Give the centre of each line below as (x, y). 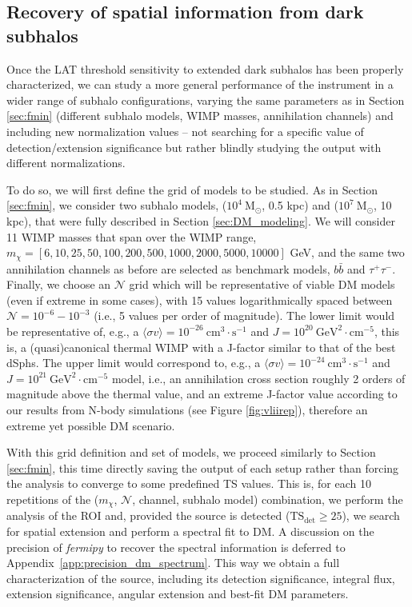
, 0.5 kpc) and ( (300, 205)
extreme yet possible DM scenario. (91, 425)
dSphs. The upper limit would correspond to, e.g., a (134, 363)
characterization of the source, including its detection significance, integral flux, (201, 578)
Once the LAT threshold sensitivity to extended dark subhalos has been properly (205, 68)
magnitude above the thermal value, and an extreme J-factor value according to (202, 394)
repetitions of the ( (53, 499)
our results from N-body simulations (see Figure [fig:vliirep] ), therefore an (187, 409)
